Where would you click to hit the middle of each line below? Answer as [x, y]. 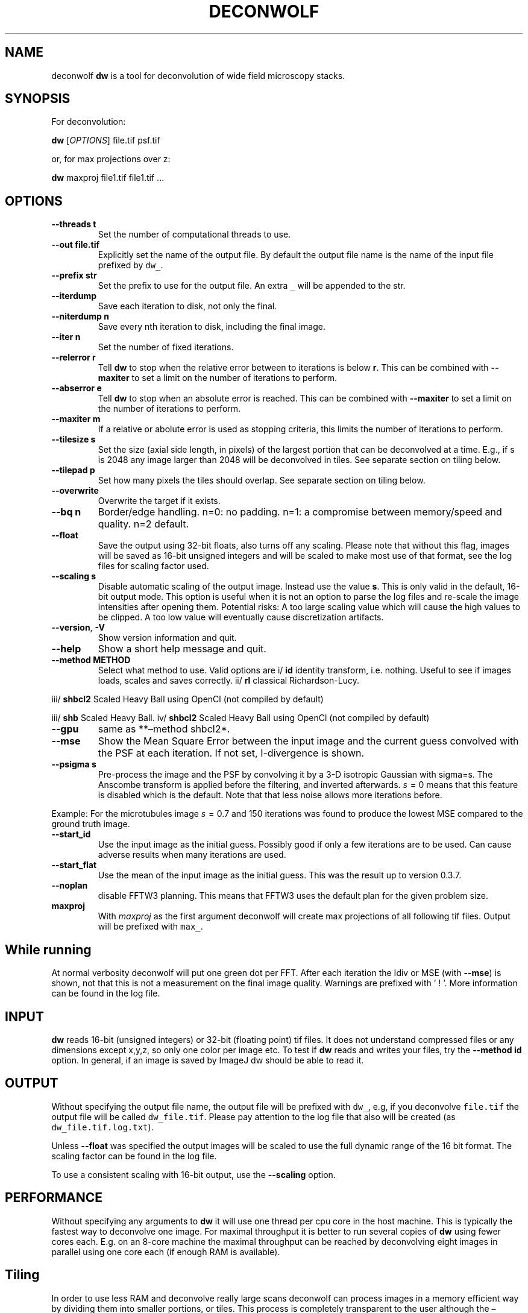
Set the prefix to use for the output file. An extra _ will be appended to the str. [252, 286]
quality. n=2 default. [143, 524]
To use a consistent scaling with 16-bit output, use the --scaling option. [193, 1174]
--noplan [70, 886]
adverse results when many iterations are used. [192, 855]
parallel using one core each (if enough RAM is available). [166, 1252]
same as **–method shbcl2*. [164, 729]
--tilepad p [73, 470]
